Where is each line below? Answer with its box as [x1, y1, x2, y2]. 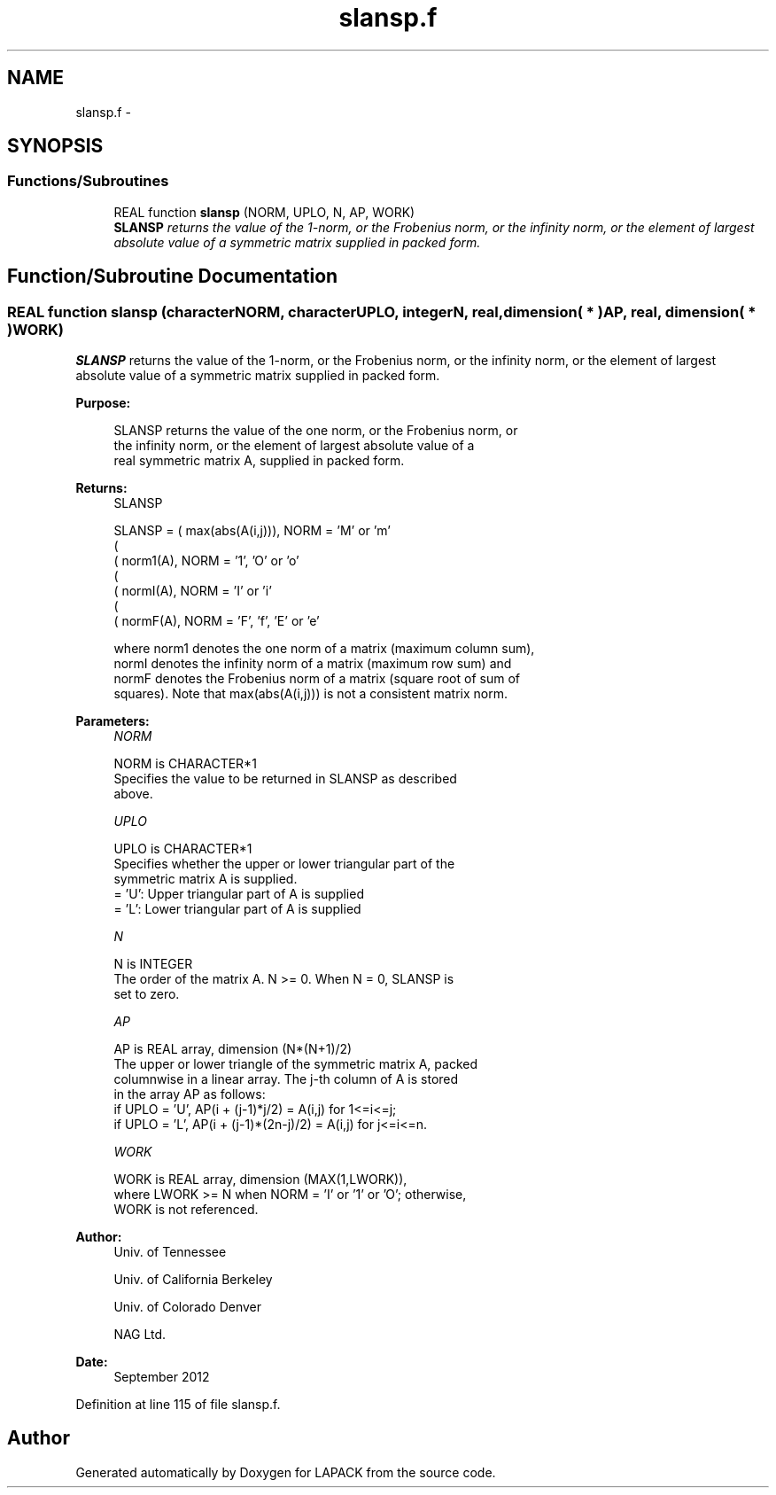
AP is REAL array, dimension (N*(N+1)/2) [113, 1041, 353, 1057]
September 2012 [113, 1369, 210, 1385]
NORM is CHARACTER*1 [113, 756, 257, 772]
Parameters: [75, 713, 150, 729]
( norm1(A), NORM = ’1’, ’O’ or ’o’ [113, 553, 299, 569]
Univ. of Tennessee [113, 1244, 227, 1260]
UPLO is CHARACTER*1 [113, 841, 252, 857]
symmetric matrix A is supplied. [113, 871, 298, 887]
